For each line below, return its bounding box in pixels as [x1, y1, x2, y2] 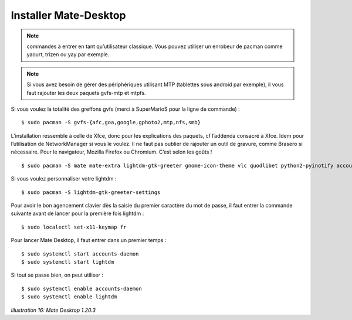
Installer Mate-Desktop [11, 9, 126, 22]
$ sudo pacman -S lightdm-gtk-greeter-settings [21, 189, 161, 196]
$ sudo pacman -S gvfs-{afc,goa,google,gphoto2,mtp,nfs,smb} [21, 119, 201, 126]
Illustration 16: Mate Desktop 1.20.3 [11, 307, 96, 314]
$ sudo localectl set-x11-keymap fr [21, 223, 127, 230]
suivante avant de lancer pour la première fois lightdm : [11, 210, 144, 217]
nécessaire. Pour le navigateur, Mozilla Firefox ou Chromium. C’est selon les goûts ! [11, 148, 212, 155]
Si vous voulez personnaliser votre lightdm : [11, 175, 117, 182]
